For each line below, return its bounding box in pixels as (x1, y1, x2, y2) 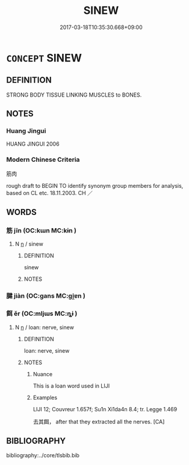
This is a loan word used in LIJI (33, 382, 110, 390)
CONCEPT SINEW (6, 51, 82, 65)
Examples (33, 394, 58, 401)
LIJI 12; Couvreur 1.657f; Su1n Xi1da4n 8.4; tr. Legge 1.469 (33, 405, 178, 412)
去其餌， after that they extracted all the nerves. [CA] (33, 418, 165, 425)
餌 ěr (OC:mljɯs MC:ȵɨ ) (6, 309, 78, 318)
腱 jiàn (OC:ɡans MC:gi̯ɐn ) (6, 292, 85, 300)
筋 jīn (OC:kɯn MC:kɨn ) (6, 226, 77, 235)
